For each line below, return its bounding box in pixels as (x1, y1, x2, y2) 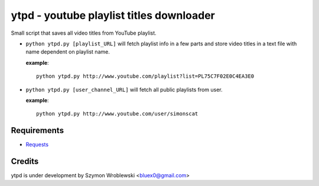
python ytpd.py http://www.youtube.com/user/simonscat (36, 111, 198, 117)
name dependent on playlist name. (25, 48, 110, 55)
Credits (11, 157, 39, 166)
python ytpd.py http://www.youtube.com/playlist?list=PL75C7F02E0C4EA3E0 (36, 73, 255, 79)
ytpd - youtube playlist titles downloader (11, 9, 215, 22)
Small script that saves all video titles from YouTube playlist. (11, 29, 157, 36)
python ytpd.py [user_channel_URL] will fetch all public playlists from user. (25, 86, 223, 93)
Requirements (11, 125, 64, 135)
